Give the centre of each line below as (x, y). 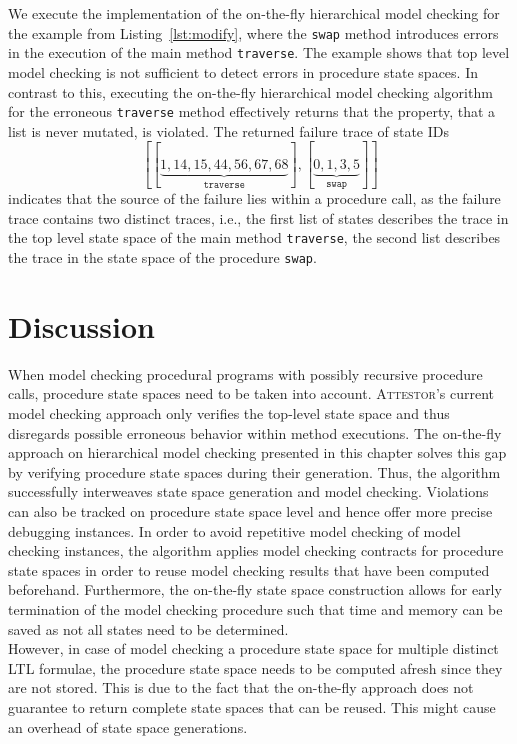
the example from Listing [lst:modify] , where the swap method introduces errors (253, 32)
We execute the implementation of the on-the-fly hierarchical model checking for (254, 13)
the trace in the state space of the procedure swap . (162, 257)
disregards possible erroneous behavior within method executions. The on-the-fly (255, 432)
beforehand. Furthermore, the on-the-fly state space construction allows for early (255, 589)
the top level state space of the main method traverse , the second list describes (254, 237)
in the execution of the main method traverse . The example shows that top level (259, 52)
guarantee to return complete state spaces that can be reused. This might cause (252, 706)
